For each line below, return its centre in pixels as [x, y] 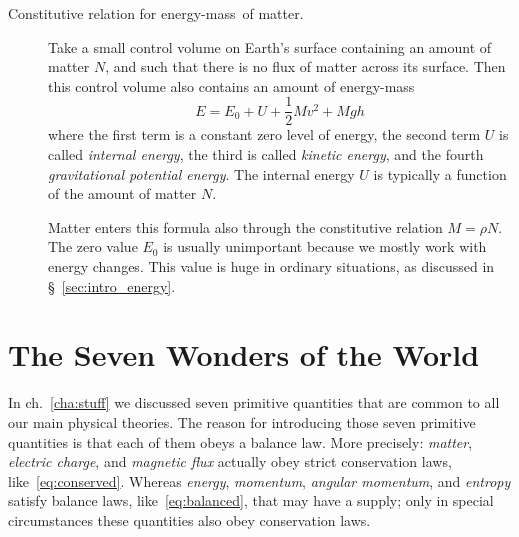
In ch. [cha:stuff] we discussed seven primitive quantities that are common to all [254, 402]
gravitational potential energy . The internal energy [201, 173]
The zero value [93, 246]
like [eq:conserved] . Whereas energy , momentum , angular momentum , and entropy [259, 480]
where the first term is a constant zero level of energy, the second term [264, 134]
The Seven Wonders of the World [244, 354]
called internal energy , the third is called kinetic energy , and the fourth [266, 154]
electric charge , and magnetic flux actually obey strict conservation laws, [230, 461]
